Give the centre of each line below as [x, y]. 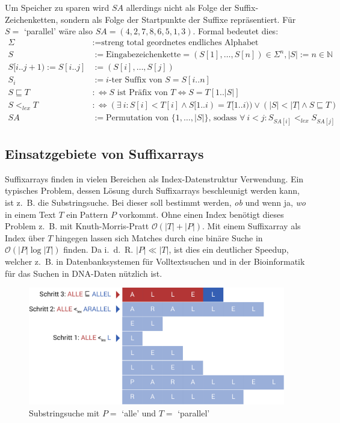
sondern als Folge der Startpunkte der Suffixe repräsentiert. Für [178, 19]
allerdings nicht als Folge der [179, 7]
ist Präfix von [142, 93]
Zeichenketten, [32, 19]
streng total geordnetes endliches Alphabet [180, 42]
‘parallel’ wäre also [58, 31]
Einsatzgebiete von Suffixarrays [104, 154]
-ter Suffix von [135, 80]
